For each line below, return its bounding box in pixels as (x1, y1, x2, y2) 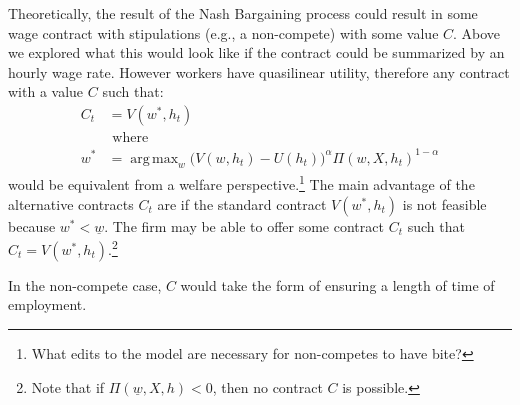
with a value (8, 81, 84, 102)
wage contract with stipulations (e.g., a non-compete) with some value (8, 22, 439, 43)
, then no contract (212, 376, 323, 397)
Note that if (31, 376, 105, 397)
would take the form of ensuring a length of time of (180, 274, 495, 295)
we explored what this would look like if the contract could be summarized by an (8, 42, 505, 63)
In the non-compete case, (8, 274, 162, 295)
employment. (8, 294, 87, 315)
